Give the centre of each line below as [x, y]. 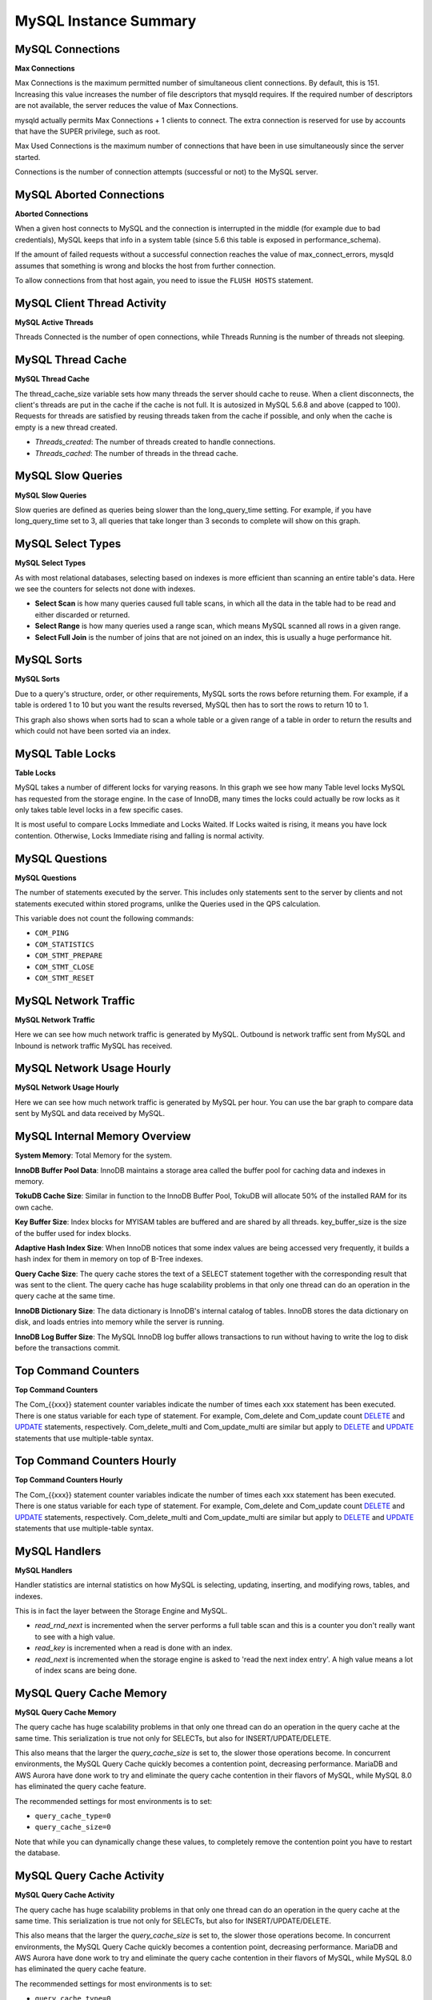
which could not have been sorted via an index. [93, 731]
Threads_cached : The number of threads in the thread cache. [137, 453]
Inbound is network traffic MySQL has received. [94, 1046]
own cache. [34, 1207]
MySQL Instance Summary [106, 21]
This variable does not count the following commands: [104, 918]
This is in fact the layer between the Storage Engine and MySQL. [121, 1611]
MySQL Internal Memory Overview [103, 1136]
